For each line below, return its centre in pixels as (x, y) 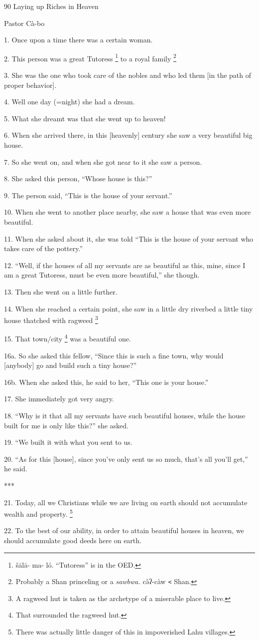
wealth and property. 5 (38, 513)
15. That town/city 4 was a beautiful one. (67, 338)
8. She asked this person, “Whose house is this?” (78, 178)
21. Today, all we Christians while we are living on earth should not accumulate (126, 502)
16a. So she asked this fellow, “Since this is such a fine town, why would (114, 355)
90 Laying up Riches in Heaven (51, 6)
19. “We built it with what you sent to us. (68, 442)
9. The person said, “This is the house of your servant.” (88, 195)
